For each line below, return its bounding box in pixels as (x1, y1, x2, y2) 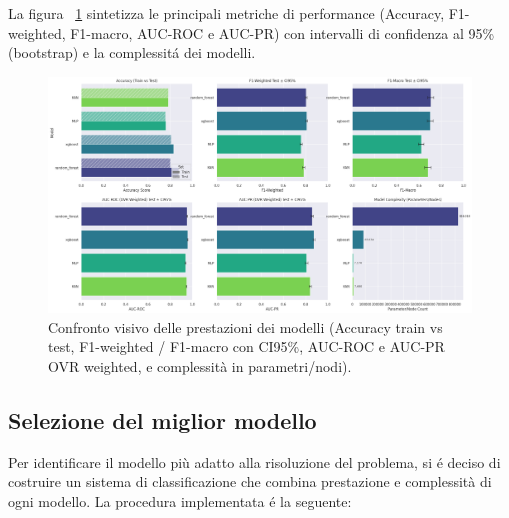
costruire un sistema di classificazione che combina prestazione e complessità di (8, 471, 492, 492)
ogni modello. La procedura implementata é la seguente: (8, 490, 352, 511)
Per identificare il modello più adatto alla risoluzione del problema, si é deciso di (8, 451, 501, 472)
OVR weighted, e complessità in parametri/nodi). (48, 355, 352, 376)
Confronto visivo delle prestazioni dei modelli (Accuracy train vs (48, 316, 443, 337)
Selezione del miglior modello (8, 404, 317, 435)
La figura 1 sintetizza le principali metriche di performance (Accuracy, (8, 3, 445, 23)
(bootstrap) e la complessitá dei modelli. (8, 42, 256, 63)
